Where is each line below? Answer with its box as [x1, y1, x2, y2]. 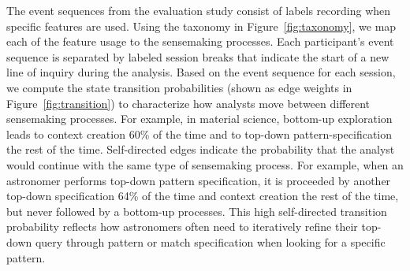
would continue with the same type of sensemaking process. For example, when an [6, 156, 404, 173]
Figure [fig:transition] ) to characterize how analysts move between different [6, 95, 371, 111]
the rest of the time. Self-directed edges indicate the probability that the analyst [6, 141, 395, 158]
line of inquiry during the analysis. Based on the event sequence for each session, [6, 64, 396, 80]
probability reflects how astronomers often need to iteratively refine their [6, 218, 358, 235]
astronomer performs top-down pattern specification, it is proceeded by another [6, 172, 391, 188]
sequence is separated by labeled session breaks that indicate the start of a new [6, 48, 389, 65]
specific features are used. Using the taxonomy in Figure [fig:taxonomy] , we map [6, 17, 397, 34]
